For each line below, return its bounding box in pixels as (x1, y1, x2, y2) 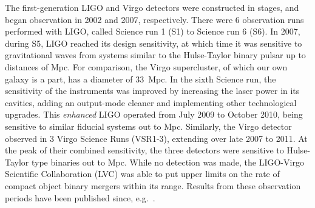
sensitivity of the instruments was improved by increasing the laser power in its (5, 84, 300, 97)
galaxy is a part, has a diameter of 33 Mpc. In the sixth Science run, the (5, 72, 276, 85)
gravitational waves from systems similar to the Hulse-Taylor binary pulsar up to (5, 49, 306, 61)
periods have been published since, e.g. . (5, 191, 155, 204)
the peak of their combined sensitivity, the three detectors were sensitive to (5, 144, 284, 156)
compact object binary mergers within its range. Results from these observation (5, 179, 301, 192)
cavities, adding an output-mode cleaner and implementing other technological (5, 96, 297, 109)
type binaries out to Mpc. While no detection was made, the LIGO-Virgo (31, 155, 304, 168)
